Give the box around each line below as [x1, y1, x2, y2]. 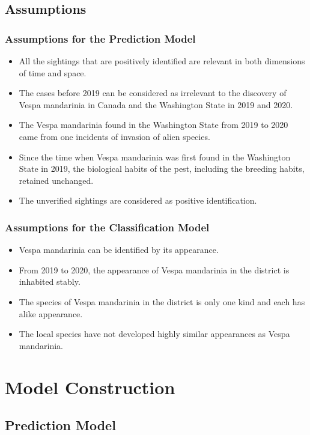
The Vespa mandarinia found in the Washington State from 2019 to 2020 [19, 118, 288, 131]
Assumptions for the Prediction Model [5, 31, 196, 46]
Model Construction [5, 374, 175, 399]
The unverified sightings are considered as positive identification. [19, 194, 257, 207]
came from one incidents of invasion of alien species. [19, 130, 210, 142]
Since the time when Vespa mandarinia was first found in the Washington [19, 150, 291, 163]
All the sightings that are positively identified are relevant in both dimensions [19, 55, 305, 67]
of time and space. [19, 66, 87, 79]
